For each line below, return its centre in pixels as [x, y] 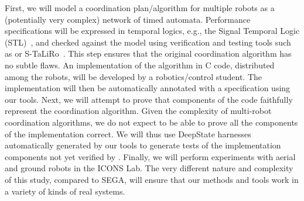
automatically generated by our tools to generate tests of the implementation [143, 145]
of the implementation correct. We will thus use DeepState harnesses [128, 134]
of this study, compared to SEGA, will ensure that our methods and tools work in [152, 179]
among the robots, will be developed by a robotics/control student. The [134, 76]
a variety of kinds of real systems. [65, 191]
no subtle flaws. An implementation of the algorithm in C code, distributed [140, 65]
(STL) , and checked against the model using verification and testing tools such [148, 42]
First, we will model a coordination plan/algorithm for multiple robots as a [140, 8]
